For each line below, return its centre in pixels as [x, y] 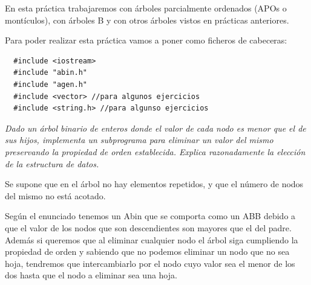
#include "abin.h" [51, 73]
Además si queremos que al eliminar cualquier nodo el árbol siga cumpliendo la [152, 239]
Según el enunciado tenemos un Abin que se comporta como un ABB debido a [150, 216]
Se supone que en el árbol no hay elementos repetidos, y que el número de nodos [154, 184]
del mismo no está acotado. [55, 195]
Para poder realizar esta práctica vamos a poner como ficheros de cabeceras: [146, 40]
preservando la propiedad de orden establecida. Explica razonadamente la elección [155, 151]
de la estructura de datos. [52, 163]
